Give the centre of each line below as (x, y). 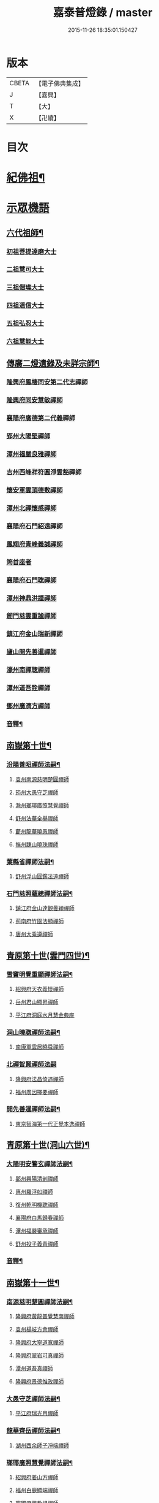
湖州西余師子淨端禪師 (42, 1445)
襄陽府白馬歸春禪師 (39, 1217)
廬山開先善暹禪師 (31, 652)
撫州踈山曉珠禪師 (37, 844)
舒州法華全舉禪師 (37, 818)
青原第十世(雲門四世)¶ (48, 955)
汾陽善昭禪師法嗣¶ (33, 765)
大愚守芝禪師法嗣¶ (33, 1399)
